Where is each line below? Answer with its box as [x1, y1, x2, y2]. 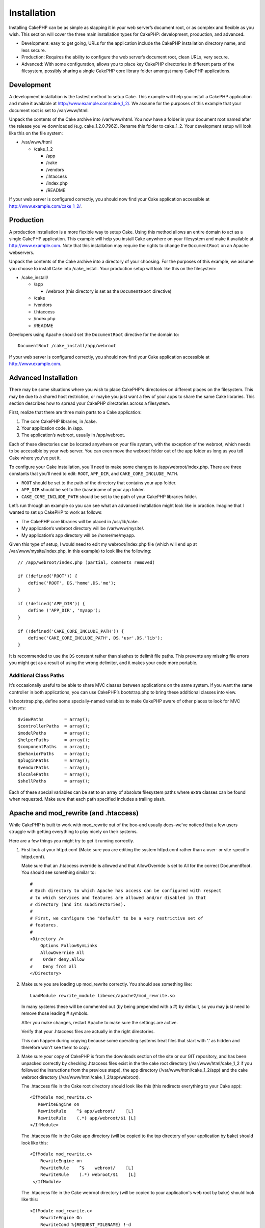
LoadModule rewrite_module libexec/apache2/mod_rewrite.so [30, 993, 175, 998]
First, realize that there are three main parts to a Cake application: [9, 409, 142, 415]
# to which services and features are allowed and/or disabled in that [30, 894, 206, 900]
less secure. [21, 47, 46, 53]
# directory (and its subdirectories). [30, 901, 126, 907]
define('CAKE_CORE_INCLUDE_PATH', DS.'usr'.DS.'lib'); [27, 635, 163, 641]
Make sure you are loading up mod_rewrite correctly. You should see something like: [21, 981, 192, 987]
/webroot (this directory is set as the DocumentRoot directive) [46, 288, 172, 294]
